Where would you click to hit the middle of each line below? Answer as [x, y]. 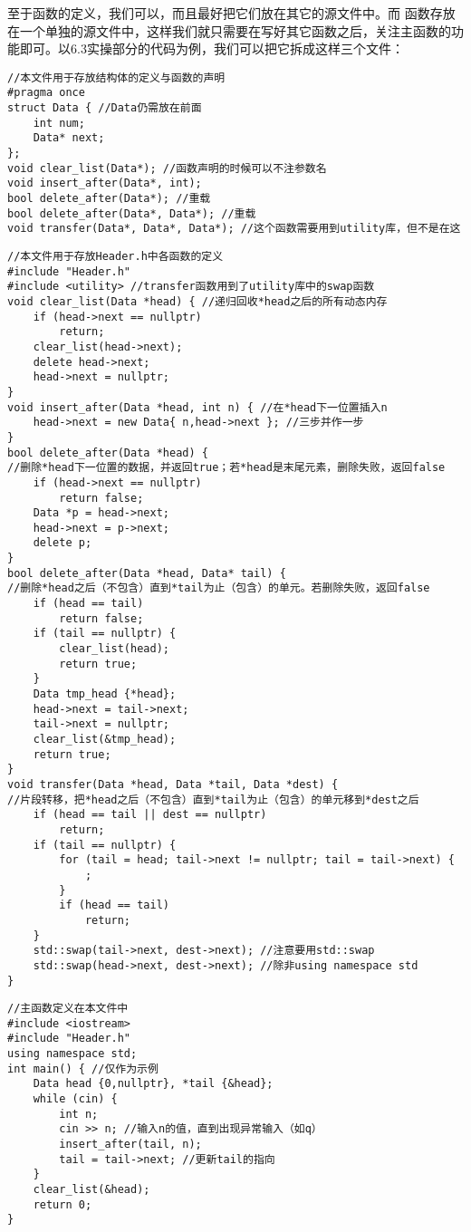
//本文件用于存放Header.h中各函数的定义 [115, 256]
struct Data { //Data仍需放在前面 [105, 108]
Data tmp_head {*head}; [105, 694]
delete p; [62, 543]
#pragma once [46, 93]
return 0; [62, 1204]
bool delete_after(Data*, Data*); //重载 [132, 213]
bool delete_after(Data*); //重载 [109, 199]
